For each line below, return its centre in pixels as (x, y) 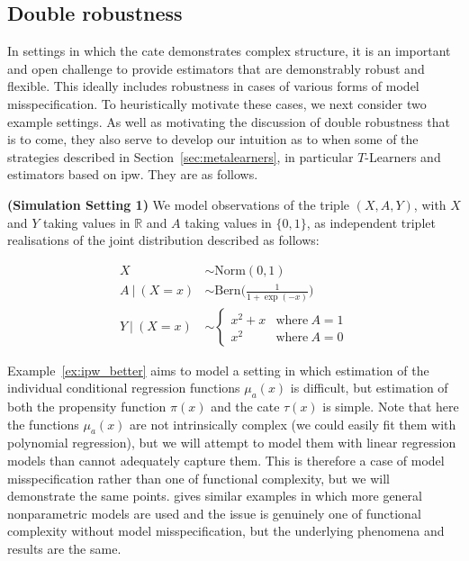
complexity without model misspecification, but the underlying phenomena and (226, 531)
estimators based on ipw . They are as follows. (133, 174)
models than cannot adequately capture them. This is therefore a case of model (226, 461)
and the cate (245, 407)
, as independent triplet (371, 222)
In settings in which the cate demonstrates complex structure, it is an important (229, 51)
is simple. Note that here (391, 407)
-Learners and (403, 156)
